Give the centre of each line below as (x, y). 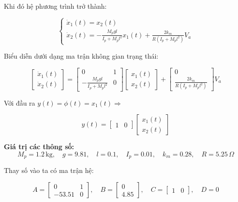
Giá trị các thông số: (39, 147)
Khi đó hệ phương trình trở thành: (55, 6)
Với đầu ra (20, 102)
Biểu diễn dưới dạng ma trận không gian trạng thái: (81, 56)
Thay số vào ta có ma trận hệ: (49, 170)
